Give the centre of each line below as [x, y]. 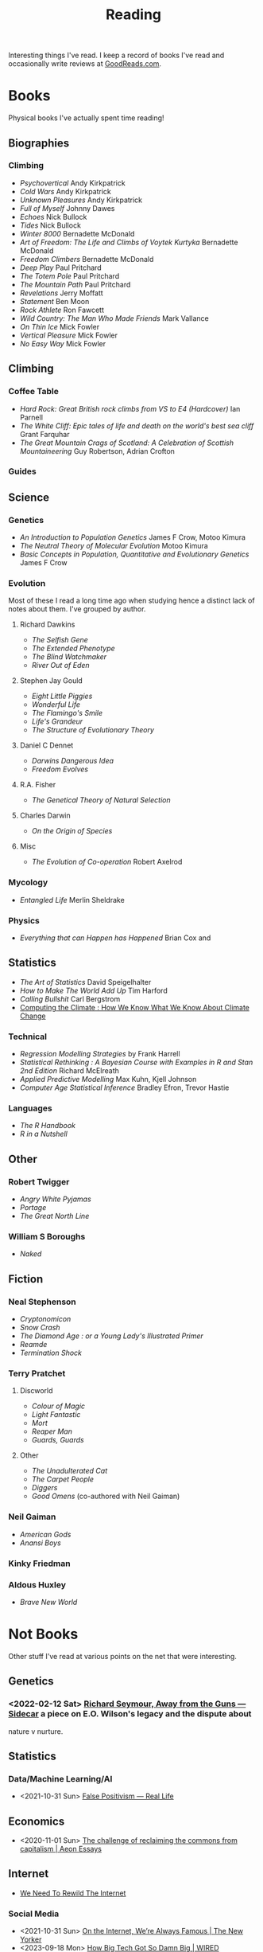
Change [33, 1016]
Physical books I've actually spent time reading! [86, 118]
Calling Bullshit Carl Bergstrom [70, 999]
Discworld [36, 1391]
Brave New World [48, 1602]
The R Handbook [47, 1126]
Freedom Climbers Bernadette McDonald [87, 259]
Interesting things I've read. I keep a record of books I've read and [116, 55]
